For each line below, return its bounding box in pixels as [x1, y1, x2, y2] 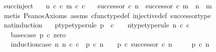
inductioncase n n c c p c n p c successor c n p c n [10, 39, 210, 49]
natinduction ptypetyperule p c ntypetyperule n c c [3, 20, 189, 30]
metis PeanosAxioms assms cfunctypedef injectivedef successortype [3, 10, 211, 20]
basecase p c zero [10, 29, 66, 39]
